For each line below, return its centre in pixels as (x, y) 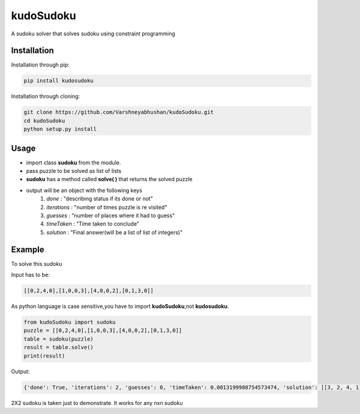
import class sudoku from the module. (73, 163)
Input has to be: (31, 275)
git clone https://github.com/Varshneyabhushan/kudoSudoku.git (119, 112)
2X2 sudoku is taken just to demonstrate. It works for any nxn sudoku (97, 403)
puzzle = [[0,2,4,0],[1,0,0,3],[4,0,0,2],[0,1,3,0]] (103, 331)
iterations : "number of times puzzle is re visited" (107, 207)
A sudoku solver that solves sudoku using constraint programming (93, 34)
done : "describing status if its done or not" (100, 199)
